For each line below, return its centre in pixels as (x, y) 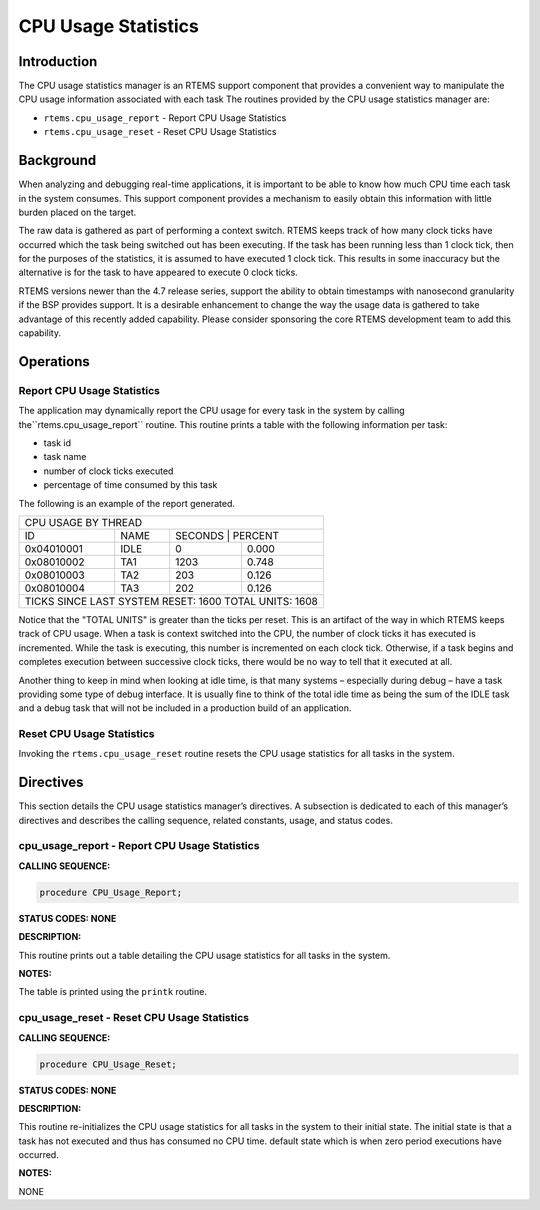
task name (65, 457)
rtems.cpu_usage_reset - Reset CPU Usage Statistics (160, 132)
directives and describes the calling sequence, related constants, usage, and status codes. (206, 820)
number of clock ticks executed (108, 471)
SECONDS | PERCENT (227, 535)
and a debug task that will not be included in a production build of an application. (185, 708)
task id (57, 442)
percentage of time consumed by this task (130, 485)
